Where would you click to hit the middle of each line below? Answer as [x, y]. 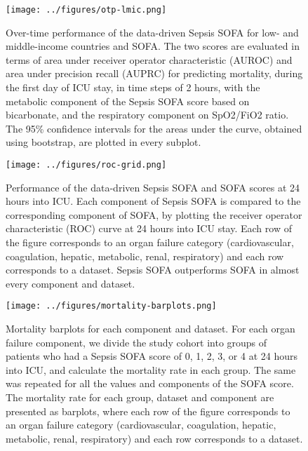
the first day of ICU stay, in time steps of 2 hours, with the [133, 87]
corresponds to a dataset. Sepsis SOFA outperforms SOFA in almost [153, 270]
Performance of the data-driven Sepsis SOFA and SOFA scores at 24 [153, 187]
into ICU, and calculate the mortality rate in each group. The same [151, 369]
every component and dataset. [71, 283]
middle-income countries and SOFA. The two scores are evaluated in [153, 46]
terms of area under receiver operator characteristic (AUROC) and [149, 59]
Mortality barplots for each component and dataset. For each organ [150, 329]
